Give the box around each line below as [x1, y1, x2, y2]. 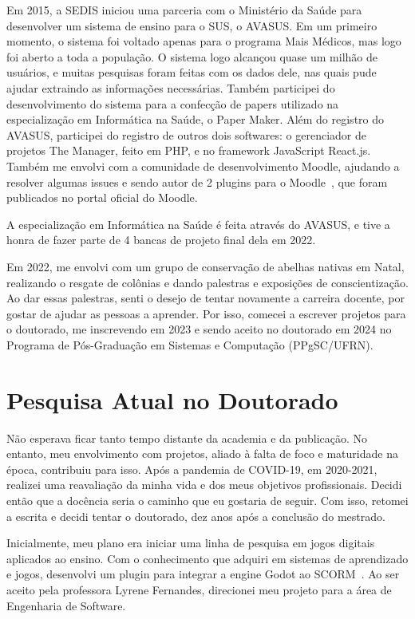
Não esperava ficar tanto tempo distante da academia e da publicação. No [6, 429, 368, 446]
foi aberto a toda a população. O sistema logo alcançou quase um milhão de [6, 48, 377, 65]
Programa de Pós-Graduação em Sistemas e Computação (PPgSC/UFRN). [6, 336, 373, 353]
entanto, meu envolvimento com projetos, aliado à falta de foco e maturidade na [6, 445, 398, 462]
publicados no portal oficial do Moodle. [6, 189, 198, 206]
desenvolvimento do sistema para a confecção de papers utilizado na [6, 95, 339, 112]
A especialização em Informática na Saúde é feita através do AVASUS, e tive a [6, 215, 390, 232]
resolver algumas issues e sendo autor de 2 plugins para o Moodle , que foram [6, 173, 388, 190]
